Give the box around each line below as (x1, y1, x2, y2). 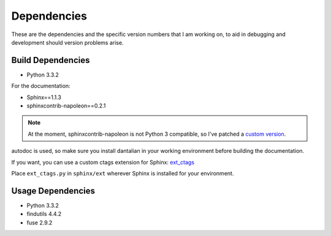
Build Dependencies (11, 55, 90, 65)
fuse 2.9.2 (26, 219, 53, 226)
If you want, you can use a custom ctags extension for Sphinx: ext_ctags (11, 158, 195, 166)
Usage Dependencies (11, 185, 95, 196)
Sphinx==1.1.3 (26, 94, 61, 101)
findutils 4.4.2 (26, 210, 62, 218)
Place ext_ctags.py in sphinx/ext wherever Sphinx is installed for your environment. (11, 169, 234, 177)
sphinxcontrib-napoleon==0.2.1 (26, 102, 106, 109)
